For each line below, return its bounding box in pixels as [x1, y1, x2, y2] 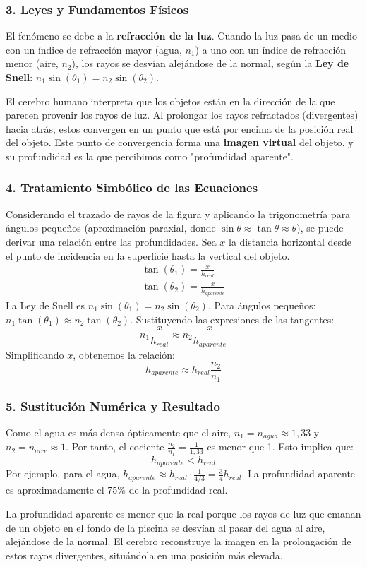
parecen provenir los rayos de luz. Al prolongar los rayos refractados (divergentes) [6, 107, 359, 122]
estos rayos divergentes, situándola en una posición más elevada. [6, 547, 283, 562]
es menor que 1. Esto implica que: [207, 439, 354, 454]
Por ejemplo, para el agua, [6, 466, 120, 481]
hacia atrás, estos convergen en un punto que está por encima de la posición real [6, 121, 354, 136]
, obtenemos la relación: [73, 347, 175, 362]
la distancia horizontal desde [229, 234, 352, 249]
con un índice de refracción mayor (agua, [6, 42, 182, 56]
